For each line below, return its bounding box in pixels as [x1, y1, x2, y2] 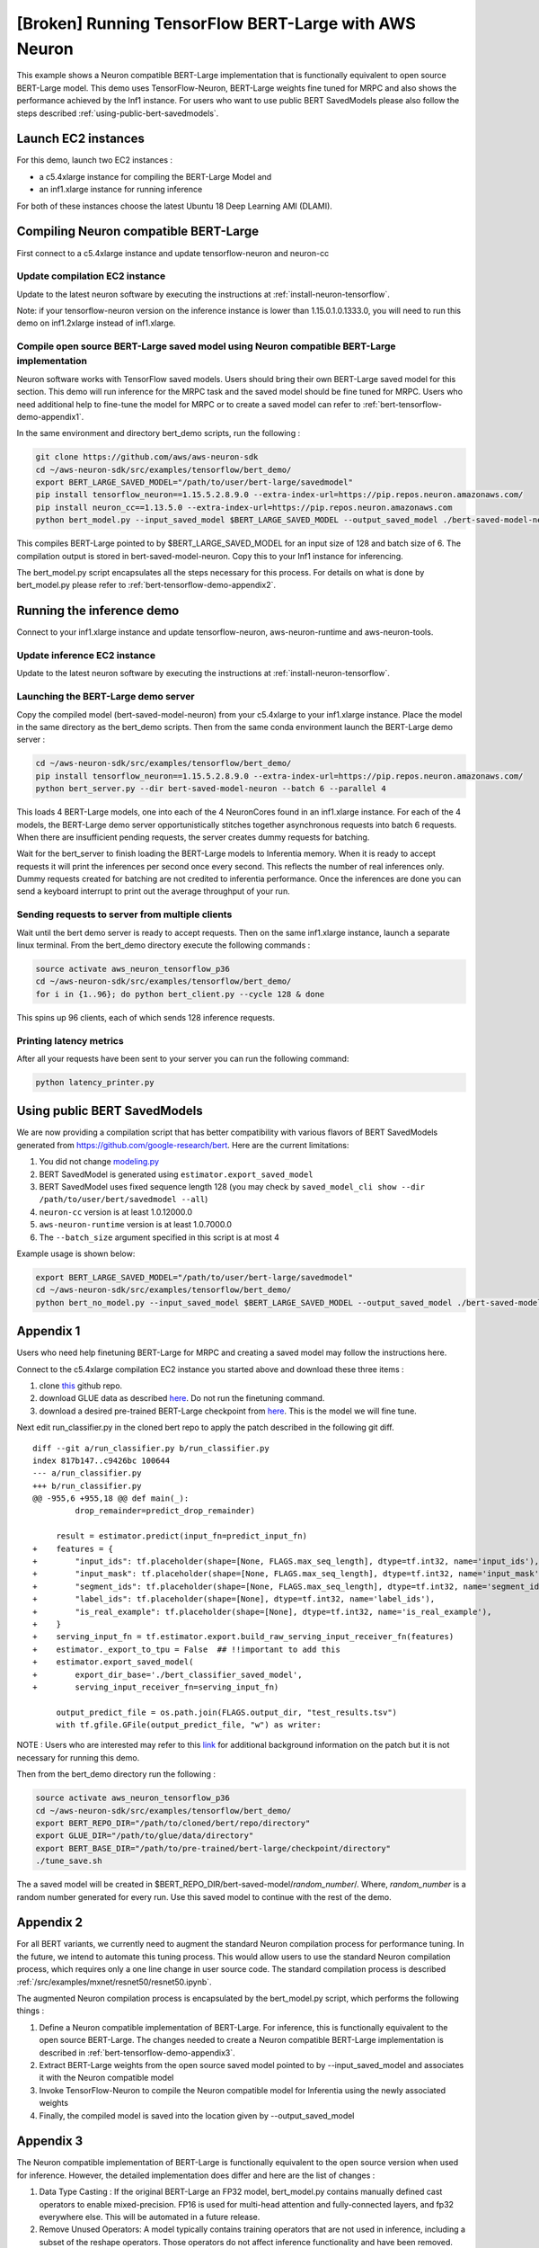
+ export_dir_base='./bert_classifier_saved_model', [32, 1669, 303, 1680]
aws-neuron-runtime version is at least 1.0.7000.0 [39, 1219, 233, 1230]
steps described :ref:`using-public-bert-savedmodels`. [16, 108, 219, 119]
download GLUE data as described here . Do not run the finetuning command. [39, 1393, 325, 1404]
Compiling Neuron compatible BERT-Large [16, 224, 260, 239]
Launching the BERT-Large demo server [16, 691, 195, 703]
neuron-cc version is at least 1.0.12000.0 [39, 1206, 193, 1218]
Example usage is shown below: [16, 1248, 136, 1259]
